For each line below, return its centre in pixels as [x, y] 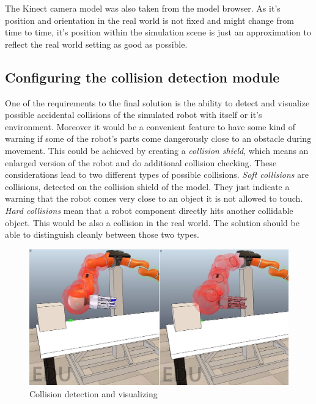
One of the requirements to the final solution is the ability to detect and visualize [157, 102]
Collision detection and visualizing [94, 393]
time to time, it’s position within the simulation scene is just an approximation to [158, 32]
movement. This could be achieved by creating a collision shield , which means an [157, 150]
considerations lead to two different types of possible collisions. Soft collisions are [157, 174]
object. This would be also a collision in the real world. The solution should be [152, 222]
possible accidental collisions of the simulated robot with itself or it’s [134, 115]
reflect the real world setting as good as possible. [96, 44]
